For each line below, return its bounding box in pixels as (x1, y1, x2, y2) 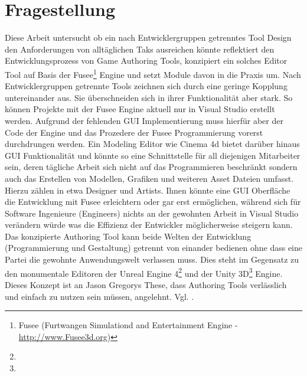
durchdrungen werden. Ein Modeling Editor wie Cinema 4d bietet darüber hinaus (5, 138, 300, 150)
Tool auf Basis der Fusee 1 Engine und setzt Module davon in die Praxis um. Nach (5, 66, 301, 80)
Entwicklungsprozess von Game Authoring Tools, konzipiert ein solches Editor (5, 54, 288, 67)
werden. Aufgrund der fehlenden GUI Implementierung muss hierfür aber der (5, 114, 283, 126)
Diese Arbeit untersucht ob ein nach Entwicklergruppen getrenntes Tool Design (5, 31, 292, 44)
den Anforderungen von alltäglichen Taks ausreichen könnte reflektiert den (5, 42, 275, 55)
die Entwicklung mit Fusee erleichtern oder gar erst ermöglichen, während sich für (5, 195, 301, 208)
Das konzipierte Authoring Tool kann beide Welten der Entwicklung (5, 230, 252, 242)
